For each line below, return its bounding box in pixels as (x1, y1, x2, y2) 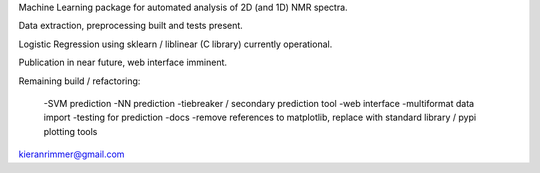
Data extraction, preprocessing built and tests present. (18, 20, 244, 32)
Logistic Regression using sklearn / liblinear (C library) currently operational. (18, 38, 333, 50)
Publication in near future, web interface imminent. (18, 56, 228, 69)
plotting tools (43, 125, 98, 137)
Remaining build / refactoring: (18, 75, 141, 87)
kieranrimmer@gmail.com (18, 148, 125, 160)
